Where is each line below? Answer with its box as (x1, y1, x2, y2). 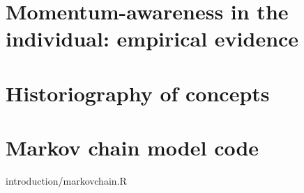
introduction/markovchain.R (6, 174, 127, 188)
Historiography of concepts (6, 78, 270, 107)
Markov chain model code (6, 133, 259, 162)
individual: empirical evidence (6, 24, 299, 53)
